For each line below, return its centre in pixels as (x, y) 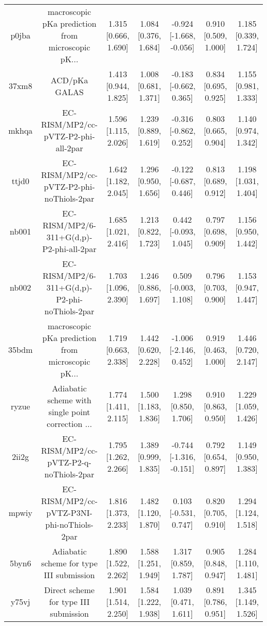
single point (69, 412)
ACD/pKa (69, 80)
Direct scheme (70, 590)
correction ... (70, 424)
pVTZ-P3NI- (69, 513)
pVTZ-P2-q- (69, 462)
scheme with (69, 400)
